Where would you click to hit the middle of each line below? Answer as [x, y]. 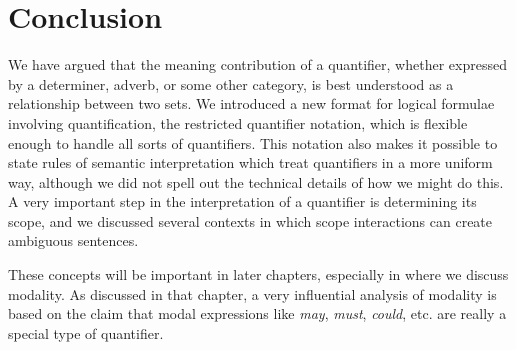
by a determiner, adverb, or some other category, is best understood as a [231, 83]
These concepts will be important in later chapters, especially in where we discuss [258, 274]
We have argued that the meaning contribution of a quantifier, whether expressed [257, 64]
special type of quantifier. [86, 332]
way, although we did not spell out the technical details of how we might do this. [256, 181]
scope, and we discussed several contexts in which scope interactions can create [250, 220]
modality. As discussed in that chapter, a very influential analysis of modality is [252, 293]
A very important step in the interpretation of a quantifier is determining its [242, 201]
